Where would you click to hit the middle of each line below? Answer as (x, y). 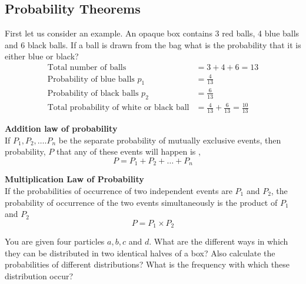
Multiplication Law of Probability (74, 179)
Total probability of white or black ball (118, 108)
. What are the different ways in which (219, 241)
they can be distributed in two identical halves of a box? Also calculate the (140, 253)
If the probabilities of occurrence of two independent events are (119, 190)
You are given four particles (55, 241)
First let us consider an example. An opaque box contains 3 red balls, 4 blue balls (152, 33)
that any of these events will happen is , (129, 151)
